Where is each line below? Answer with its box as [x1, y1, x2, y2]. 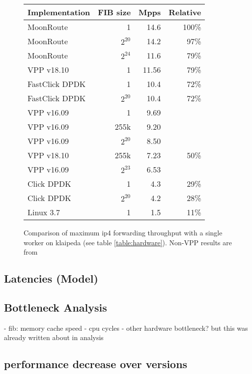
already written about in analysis [4, 332, 104, 343]
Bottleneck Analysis [4, 299, 107, 315]
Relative [168, 6, 201, 18]
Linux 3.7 [28, 206, 60, 218]
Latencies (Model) [4, 271, 98, 286]
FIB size [98, 6, 131, 18]
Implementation [28, 6, 90, 18]
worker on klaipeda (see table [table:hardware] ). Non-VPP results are [24, 237, 232, 247]
